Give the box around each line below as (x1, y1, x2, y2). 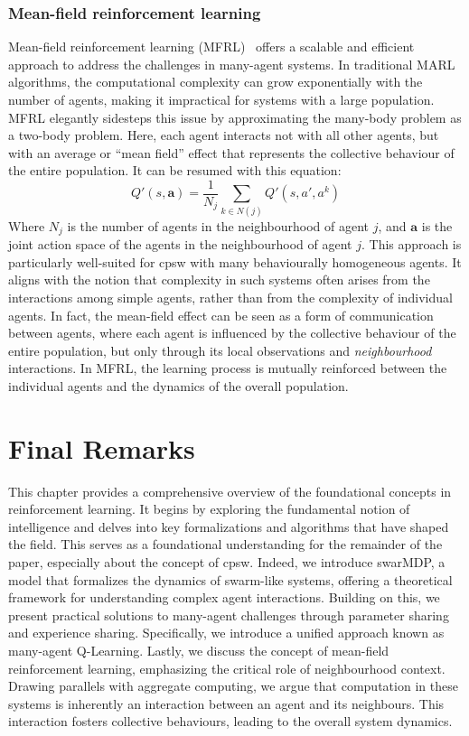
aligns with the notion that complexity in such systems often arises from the (8, 270, 430, 289)
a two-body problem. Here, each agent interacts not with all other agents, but (8, 126, 439, 144)
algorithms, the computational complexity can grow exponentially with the (8, 72, 423, 91)
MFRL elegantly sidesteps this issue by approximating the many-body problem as (8, 107, 462, 126)
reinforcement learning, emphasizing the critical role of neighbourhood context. (8, 658, 446, 677)
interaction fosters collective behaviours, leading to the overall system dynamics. (8, 712, 453, 731)
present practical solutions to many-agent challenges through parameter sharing (8, 605, 449, 624)
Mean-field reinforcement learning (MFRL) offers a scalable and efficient (8, 37, 415, 56)
